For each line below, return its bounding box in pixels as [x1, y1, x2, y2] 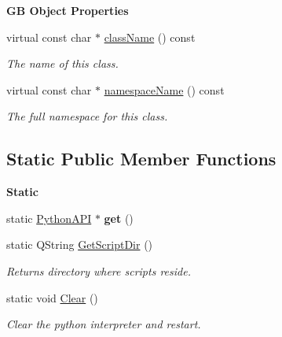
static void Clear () [6, 289, 98, 306]
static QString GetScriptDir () [6, 236, 153, 253]
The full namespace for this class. [6, 108, 168, 124]
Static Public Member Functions [6, 146, 277, 171]
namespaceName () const [104, 81, 225, 98]
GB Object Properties [6, 2, 129, 18]
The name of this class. [6, 55, 119, 72]
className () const [104, 28, 196, 45]
